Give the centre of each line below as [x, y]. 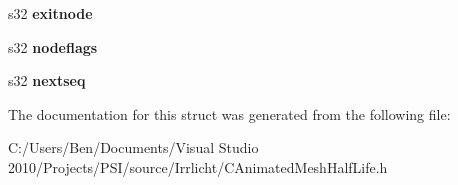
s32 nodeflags [53, 46]
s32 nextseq [47, 80]
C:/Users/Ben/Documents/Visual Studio [133, 147]
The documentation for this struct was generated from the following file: [229, 113]
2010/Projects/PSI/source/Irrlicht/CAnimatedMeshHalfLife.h [198, 166]
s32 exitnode [50, 13]
